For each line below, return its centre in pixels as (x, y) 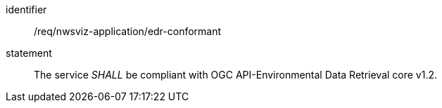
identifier (26, 9)
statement (29, 53)
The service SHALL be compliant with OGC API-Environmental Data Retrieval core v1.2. (236, 75)
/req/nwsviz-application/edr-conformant (128, 31)
